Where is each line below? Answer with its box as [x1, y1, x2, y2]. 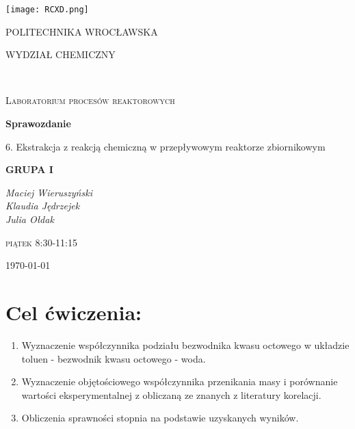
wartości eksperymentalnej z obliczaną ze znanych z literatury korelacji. [21, 387, 321, 402]
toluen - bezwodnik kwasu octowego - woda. [21, 351, 206, 365]
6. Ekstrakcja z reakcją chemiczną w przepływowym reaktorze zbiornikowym [5, 139, 326, 153]
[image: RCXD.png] [5, 5, 89, 14]
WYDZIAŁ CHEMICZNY [5, 47, 116, 62]
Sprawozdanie [5, 116, 71, 131]
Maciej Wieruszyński [5, 185, 92, 199]
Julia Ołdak [5, 212, 54, 226]
